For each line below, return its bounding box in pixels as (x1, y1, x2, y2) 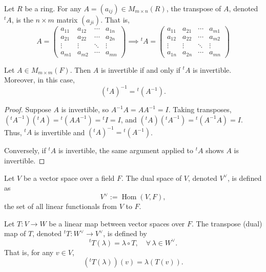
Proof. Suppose (4, 104, 51, 115)
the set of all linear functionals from (4, 201, 117, 212)
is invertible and (34, 127, 85, 137)
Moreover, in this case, (4, 74, 75, 85)
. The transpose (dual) (192, 218, 262, 228)
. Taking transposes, (168, 104, 232, 115)
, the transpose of (166, 3, 221, 13)
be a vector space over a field (23, 172, 115, 183)
